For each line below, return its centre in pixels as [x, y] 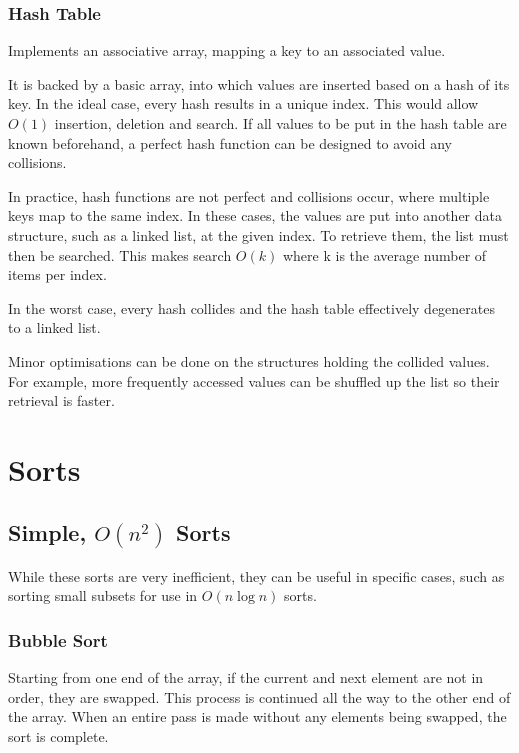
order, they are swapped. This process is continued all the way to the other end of [259, 696]
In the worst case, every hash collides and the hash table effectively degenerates [252, 307]
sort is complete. [58, 735]
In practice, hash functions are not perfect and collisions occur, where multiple [249, 195]
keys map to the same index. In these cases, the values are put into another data [255, 215]
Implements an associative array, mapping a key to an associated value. [227, 50]
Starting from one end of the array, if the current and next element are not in [246, 677]
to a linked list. [54, 327]
